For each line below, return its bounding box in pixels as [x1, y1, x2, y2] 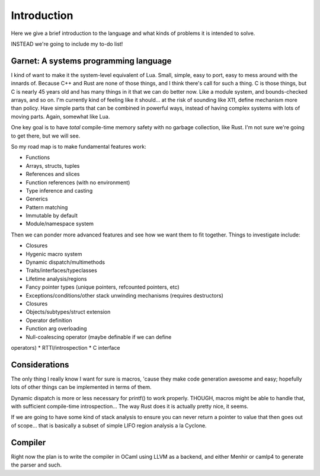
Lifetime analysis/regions [25, 275, 87, 282]
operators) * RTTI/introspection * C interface [11, 344, 120, 351]
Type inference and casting [25, 187, 93, 194]
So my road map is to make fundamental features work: [11, 143, 146, 150]
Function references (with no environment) [25, 178, 130, 186]
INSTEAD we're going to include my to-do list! [11, 40, 123, 47]
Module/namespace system [25, 220, 94, 228]
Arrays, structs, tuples [25, 162, 80, 169]
